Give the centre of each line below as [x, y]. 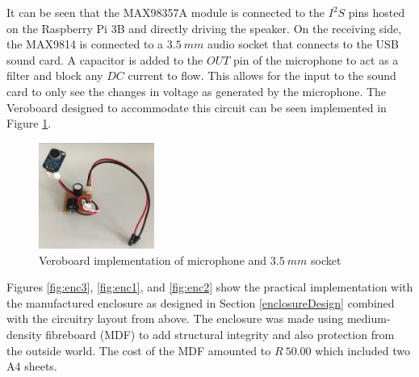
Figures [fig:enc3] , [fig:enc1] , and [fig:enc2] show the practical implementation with [210, 287]
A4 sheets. [32, 366]
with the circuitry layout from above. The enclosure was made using [175, 318]
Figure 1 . [29, 123]
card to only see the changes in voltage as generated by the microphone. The [197, 91]
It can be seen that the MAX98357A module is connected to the [166, 12]
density [24, 335]
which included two [363, 350]
